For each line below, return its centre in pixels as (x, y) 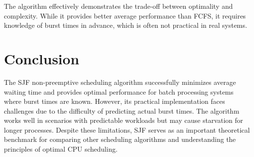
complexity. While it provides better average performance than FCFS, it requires (125, 15)
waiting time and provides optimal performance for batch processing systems (119, 91)
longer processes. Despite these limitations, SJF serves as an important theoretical (127, 129)
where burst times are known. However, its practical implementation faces (115, 101)
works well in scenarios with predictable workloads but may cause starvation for (124, 120)
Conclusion (42, 58)
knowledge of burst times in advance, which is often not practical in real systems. (126, 25)
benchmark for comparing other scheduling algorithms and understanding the (120, 139)
